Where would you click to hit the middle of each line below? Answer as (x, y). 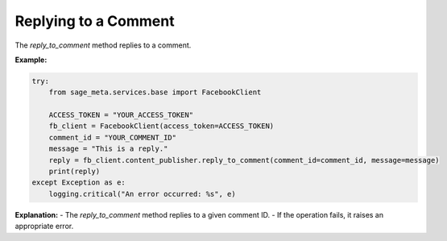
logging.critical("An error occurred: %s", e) (143, 194)
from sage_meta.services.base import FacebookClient (155, 92)
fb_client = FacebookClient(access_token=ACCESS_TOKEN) (161, 126)
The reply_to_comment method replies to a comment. (103, 45)
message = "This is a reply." (108, 149)
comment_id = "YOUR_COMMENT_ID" (113, 137)
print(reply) (74, 172)
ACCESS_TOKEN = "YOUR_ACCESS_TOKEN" (121, 115)
